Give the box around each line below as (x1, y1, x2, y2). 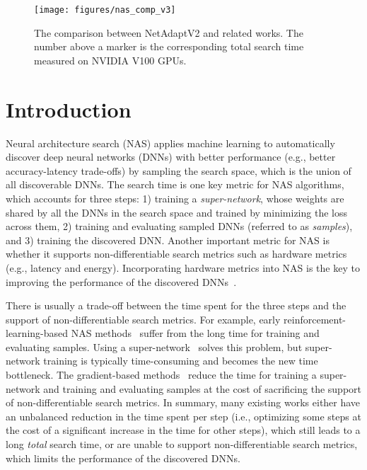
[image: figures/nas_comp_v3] (34, 5, 176, 15)
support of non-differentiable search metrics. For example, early (6, 311, 281, 326)
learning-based (6, 326, 69, 340)
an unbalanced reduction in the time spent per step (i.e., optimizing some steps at (6, 408, 361, 423)
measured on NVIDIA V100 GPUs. (34, 52, 187, 67)
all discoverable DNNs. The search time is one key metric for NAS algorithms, (6, 177, 344, 192)
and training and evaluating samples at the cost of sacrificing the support (43, 381, 362, 396)
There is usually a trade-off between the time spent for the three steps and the (6, 298, 346, 313)
